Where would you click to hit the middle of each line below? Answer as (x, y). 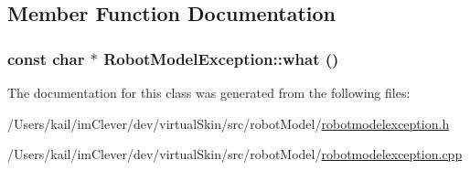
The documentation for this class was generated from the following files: (209, 92)
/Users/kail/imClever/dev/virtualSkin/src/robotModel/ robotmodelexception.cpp (235, 154)
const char (46, 58)
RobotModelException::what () (221, 58)
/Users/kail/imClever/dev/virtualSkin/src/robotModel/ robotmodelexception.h (229, 123)
